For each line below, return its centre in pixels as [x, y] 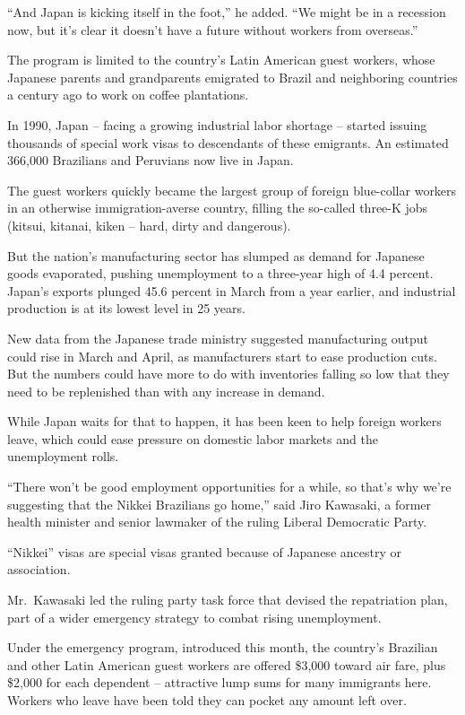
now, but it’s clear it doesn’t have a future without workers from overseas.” [213, 29]
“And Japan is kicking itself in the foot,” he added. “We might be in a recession [227, 12]
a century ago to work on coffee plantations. [128, 95]
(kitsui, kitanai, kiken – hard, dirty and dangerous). [149, 225]
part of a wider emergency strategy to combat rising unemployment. [194, 617]
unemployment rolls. [63, 456]
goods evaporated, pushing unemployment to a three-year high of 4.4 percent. [220, 273]
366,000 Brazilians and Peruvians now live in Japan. [151, 160]
